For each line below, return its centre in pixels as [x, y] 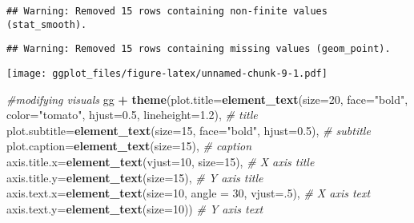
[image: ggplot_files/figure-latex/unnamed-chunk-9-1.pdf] [167, 73]
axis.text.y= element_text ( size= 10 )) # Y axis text [135, 208]
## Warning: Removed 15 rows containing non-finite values [167, 11]
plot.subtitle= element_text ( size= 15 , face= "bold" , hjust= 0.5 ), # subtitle [189, 130]
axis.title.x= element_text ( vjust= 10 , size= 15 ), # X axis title [161, 161]
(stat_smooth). [47, 24]
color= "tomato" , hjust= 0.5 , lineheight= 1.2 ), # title [132, 115]
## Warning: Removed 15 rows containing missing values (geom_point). [199, 49]
